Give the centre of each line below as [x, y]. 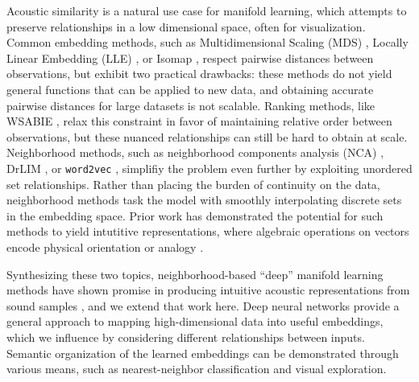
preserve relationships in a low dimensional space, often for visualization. [186, 26]
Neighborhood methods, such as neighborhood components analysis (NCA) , [195, 152]
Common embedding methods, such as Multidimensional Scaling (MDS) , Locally [207, 42]
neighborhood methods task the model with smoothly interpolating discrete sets [204, 200]
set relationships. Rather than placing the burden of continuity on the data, [193, 184]
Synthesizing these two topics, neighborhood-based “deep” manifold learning [195, 274]
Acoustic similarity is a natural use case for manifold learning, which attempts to [207, 10]
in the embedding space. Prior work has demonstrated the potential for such [195, 215]
